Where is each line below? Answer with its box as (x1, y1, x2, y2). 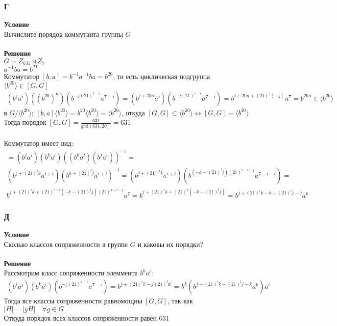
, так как (167, 296, 193, 306)
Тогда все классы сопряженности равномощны (4, 296, 143, 306)
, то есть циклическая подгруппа (113, 71, 210, 81)
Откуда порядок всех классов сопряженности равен (4, 312, 157, 323)
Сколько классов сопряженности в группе (4, 239, 128, 249)
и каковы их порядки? (138, 239, 203, 249)
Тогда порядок (4, 117, 47, 127)
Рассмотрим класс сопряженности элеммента (4, 268, 138, 278)
